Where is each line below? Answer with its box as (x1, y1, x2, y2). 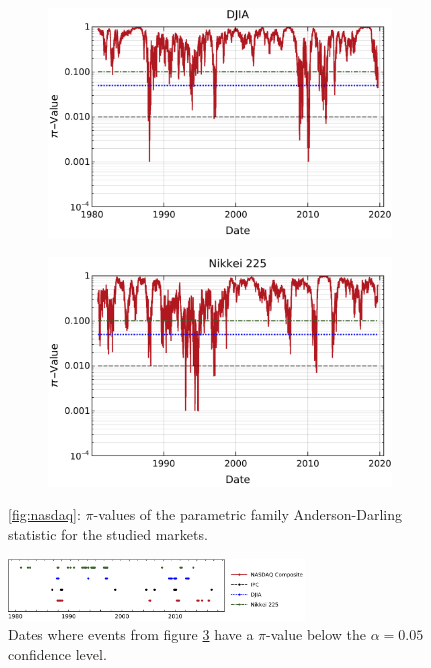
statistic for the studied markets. (8, 524, 208, 544)
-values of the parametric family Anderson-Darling (93, 504, 403, 525)
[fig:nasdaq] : (8, 504, 81, 525)
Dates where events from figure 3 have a (8, 624, 254, 645)
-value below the (266, 624, 367, 645)
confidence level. (8, 643, 107, 664)
